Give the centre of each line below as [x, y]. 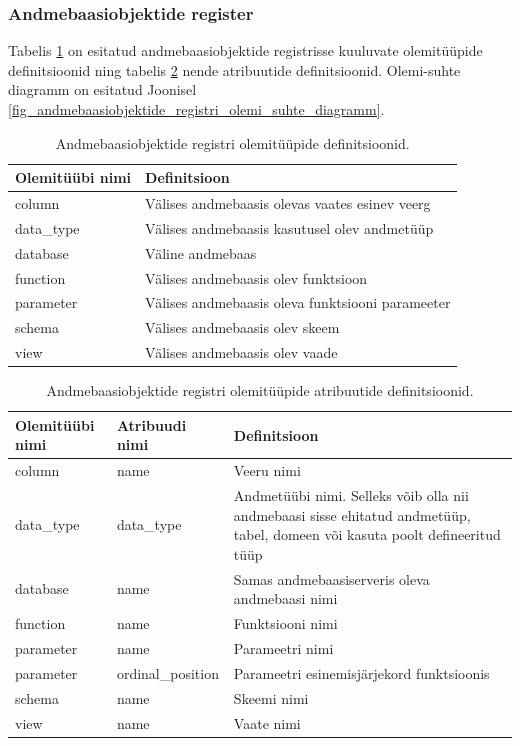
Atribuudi [151, 424]
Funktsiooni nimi [285, 623]
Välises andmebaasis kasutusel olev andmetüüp [289, 227]
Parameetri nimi [283, 647]
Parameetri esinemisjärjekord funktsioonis [361, 672]
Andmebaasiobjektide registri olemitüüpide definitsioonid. [232, 142]
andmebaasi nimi [285, 598]
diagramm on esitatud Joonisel [102, 89]
